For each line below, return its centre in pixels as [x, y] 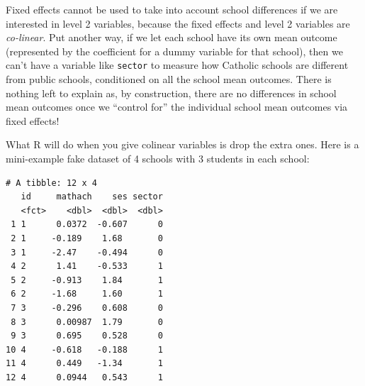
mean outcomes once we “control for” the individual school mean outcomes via [177, 107]
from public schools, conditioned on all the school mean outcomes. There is [169, 79]
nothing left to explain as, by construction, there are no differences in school [171, 93]
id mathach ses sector [92, 197]
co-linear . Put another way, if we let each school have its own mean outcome [172, 37]
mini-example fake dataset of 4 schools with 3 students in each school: [158, 158]
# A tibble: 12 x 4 [51, 183]
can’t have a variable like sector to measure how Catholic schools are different [177, 65]
